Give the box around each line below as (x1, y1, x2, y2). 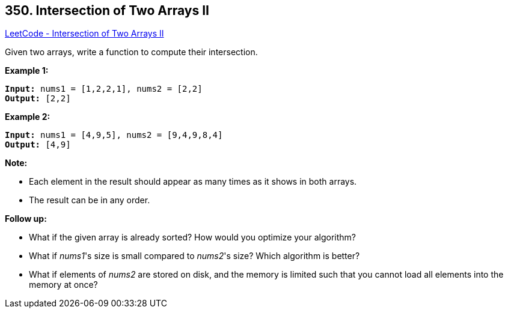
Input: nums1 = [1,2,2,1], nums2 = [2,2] (5, 84, 203, 94)
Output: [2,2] (5, 94, 71, 104)
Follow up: (5, 213, 47, 224)
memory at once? (29, 279, 98, 290)
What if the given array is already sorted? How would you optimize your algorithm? (29, 232, 357, 243)
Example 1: (5, 65, 49, 76)
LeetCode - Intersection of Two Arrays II (5, 28, 164, 39)
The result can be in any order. (29, 195, 150, 206)
